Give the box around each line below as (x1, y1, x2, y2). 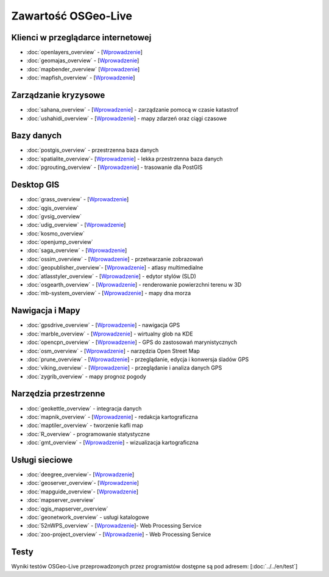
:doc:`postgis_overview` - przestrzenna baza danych (26, 146, 159, 154)
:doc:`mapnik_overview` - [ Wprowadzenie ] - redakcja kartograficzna (26, 413, 198, 420)
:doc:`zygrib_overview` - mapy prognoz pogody (26, 373, 146, 380)
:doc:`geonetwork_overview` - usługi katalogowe (26, 514, 149, 521)
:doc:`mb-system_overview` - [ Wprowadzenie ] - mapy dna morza (26, 290, 191, 297)
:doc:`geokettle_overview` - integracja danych (26, 404, 142, 412)
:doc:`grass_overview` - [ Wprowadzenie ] (26, 196, 129, 203)
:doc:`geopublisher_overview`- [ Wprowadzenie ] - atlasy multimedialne (26, 264, 203, 271)
